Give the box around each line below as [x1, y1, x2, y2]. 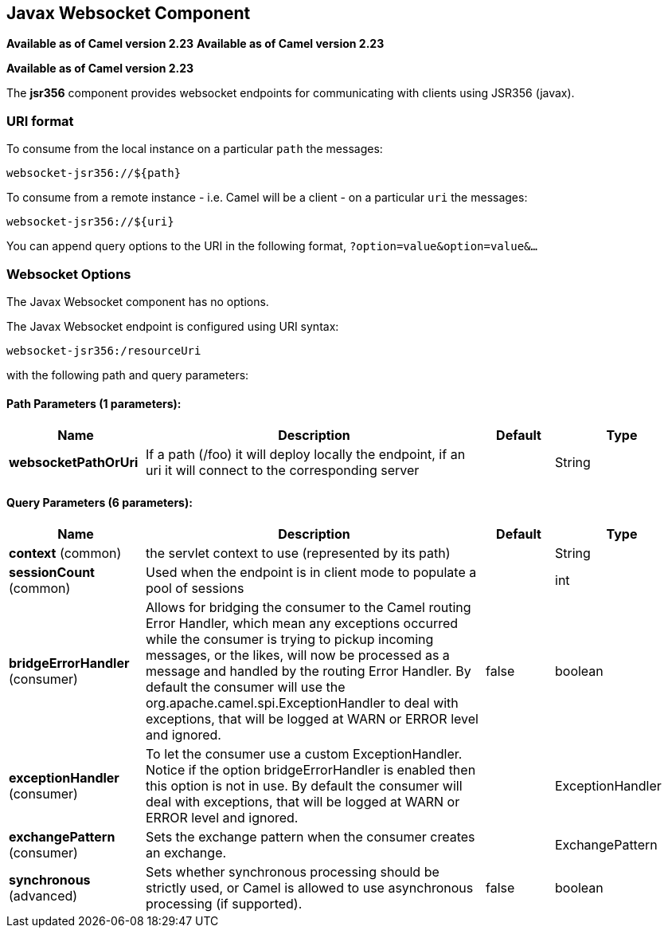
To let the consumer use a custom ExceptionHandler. [146, 746, 463, 763]
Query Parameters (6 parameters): [6, 495, 193, 509]
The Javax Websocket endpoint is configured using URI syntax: [6, 319, 339, 333]
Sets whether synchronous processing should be [146, 864, 439, 881]
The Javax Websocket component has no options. [6, 294, 269, 308]
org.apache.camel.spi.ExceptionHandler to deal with [146, 695, 459, 712]
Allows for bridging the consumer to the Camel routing [146, 599, 471, 616]
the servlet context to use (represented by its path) [146, 545, 451, 562]
